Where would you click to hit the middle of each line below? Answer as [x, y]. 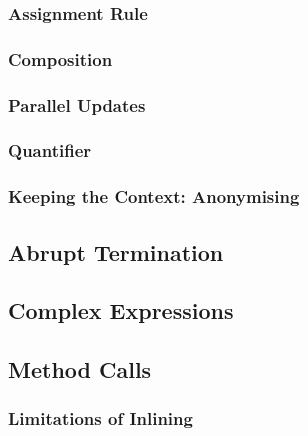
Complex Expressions [121, 310]
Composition [60, 58]
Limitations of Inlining [100, 418]
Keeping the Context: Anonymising [154, 196]
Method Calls [80, 369]
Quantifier [50, 150]
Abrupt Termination [116, 251]
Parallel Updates [77, 104]
